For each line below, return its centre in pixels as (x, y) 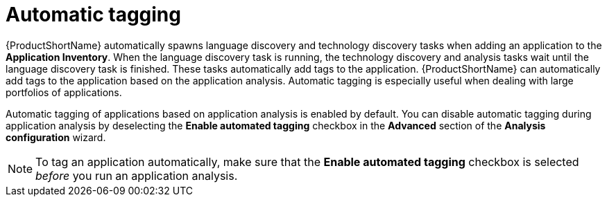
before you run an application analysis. (137, 175)
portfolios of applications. (64, 92)
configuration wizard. (56, 137)
